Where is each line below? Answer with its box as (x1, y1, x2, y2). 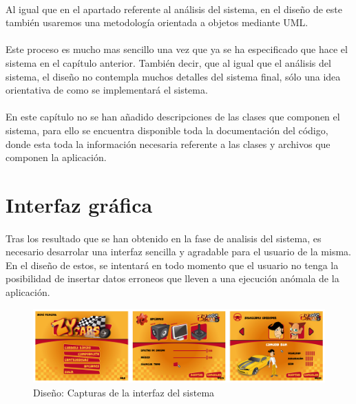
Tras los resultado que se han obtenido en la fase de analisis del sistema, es (6, 231, 322, 245)
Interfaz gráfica (6, 190, 153, 218)
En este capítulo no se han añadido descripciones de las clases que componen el (6, 109, 340, 124)
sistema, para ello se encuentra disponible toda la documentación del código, (6, 123, 328, 137)
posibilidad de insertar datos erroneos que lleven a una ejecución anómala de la (6, 271, 339, 286)
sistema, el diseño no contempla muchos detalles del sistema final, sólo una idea (6, 69, 341, 83)
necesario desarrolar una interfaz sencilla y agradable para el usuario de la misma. (6, 244, 351, 259)
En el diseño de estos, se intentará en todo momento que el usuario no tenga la (6, 257, 339, 272)
